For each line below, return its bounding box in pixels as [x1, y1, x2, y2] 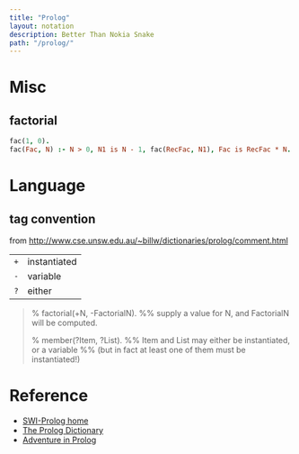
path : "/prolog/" [9, 38, 75, 48]
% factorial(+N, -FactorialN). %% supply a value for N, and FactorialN [31, 308, 290, 318]
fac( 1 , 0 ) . [9, 137, 50, 146]
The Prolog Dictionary [22, 424, 104, 435]
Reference [9, 386, 88, 406]
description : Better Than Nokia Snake [9, 30, 154, 39]
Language [9, 176, 86, 196]
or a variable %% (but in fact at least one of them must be [31, 344, 246, 355]
